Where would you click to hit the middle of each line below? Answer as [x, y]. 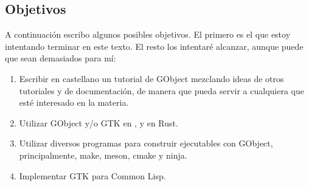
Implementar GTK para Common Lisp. [92, 175]
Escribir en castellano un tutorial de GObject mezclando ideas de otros [151, 78]
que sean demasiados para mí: [61, 58]
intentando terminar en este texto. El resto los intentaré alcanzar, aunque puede [154, 46]
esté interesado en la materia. [74, 102]
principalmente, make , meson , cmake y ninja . [103, 155]
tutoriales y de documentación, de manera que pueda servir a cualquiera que [161, 90]
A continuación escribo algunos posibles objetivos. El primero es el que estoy [148, 34]
